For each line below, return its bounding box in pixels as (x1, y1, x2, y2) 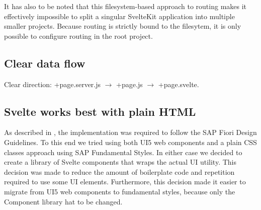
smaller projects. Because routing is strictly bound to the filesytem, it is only (4, 21, 241, 31)
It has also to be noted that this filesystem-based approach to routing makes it (4, 1, 247, 11)
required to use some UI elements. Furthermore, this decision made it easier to (4, 176, 246, 187)
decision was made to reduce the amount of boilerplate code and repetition (4, 166, 235, 177)
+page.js (116, 79, 143, 89)
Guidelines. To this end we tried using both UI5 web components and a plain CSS (4, 136, 257, 147)
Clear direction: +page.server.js (4, 79, 101, 89)
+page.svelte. (158, 79, 199, 89)
